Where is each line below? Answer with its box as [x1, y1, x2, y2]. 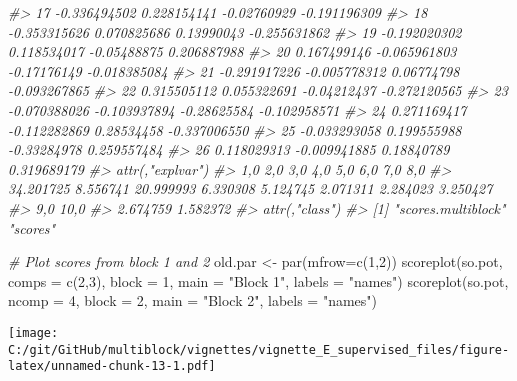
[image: [8, 325, 59, 340]
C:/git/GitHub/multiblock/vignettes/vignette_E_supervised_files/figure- [8, 342, 510, 357]
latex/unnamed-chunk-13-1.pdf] [8, 359, 216, 374]
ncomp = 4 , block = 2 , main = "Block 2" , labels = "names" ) [8, 290, 378, 311]
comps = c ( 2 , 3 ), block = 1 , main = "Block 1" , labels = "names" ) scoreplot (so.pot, [8, 270, 509, 291]
